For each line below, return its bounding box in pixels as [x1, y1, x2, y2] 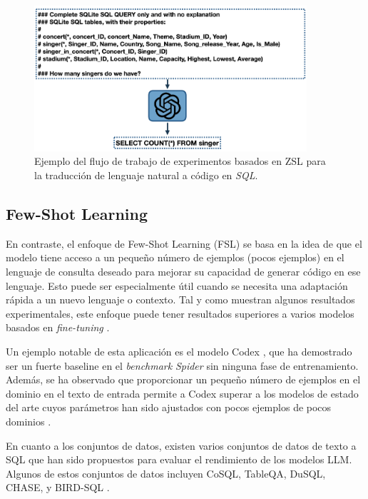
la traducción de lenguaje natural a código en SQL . [34, 168, 258, 183]
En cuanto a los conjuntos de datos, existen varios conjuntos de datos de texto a [6, 438, 357, 453]
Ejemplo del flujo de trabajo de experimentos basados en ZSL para [34, 153, 326, 168]
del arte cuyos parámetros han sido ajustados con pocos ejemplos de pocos [6, 400, 332, 415]
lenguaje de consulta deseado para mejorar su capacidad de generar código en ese [6, 264, 361, 279]
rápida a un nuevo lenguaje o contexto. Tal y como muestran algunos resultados [6, 292, 355, 307]
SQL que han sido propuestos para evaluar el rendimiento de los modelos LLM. [6, 452, 352, 467]
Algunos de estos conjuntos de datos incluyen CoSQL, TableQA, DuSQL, [6, 465, 326, 480]
